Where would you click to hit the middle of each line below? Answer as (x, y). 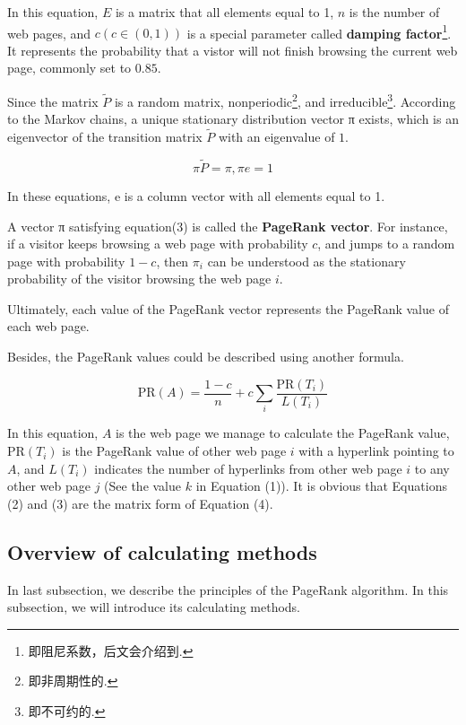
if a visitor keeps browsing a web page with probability (158, 244)
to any (432, 468)
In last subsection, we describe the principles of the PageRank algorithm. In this (228, 589)
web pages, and (49, 33)
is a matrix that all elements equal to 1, (224, 12)
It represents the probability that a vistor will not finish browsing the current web (233, 50)
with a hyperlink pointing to (376, 451)
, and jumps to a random (386, 244)
